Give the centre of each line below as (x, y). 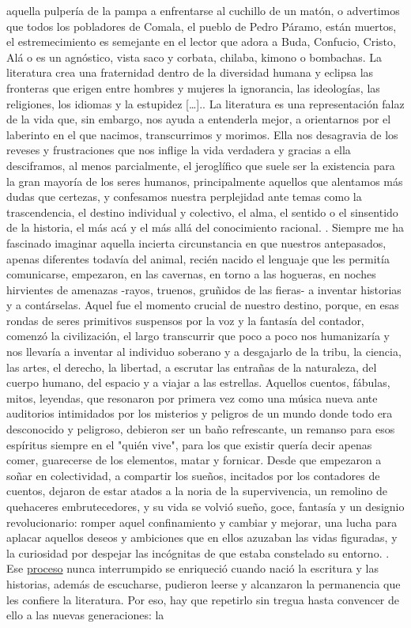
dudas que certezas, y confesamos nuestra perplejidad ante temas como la (184, 197)
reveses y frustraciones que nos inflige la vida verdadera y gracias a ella (179, 150)
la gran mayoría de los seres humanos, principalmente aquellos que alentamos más (205, 181)
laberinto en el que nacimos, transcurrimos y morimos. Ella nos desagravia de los (202, 134)
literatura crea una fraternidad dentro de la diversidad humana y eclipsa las (190, 72)
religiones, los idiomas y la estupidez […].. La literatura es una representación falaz (205, 103)
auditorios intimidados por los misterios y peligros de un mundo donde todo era (200, 413)
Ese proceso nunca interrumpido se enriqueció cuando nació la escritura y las (192, 568)
